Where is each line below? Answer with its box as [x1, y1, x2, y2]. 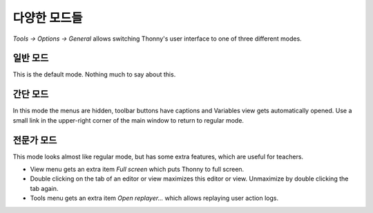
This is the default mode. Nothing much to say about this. [12, 70, 176, 79]
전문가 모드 [12, 134, 57, 146]
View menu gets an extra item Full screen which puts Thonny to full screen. [30, 165, 245, 174]
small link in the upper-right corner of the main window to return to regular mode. [12, 116, 245, 124]
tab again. [30, 184, 59, 192]
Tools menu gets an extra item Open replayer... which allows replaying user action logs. [30, 194, 279, 203]
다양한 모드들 [12, 10, 83, 26]
